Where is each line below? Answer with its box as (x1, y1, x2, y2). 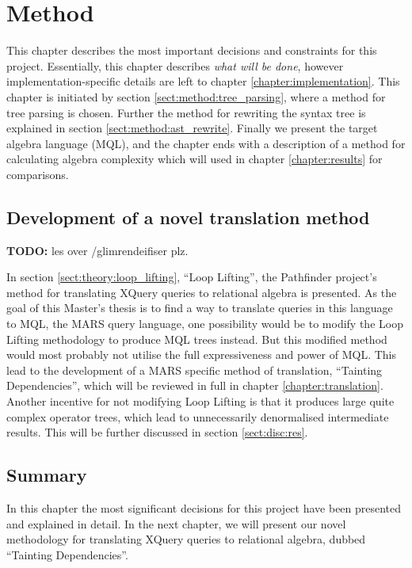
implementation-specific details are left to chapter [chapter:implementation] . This (6, 73, 400, 90)
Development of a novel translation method (6, 204, 370, 229)
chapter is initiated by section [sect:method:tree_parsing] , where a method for (6, 88, 386, 105)
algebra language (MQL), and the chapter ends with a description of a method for (6, 135, 406, 151)
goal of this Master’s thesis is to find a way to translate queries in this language (6, 299, 393, 316)
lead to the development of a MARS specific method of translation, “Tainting (6, 361, 383, 378)
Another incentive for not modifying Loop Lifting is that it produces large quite (6, 393, 395, 410)
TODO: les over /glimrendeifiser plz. (6, 242, 189, 258)
